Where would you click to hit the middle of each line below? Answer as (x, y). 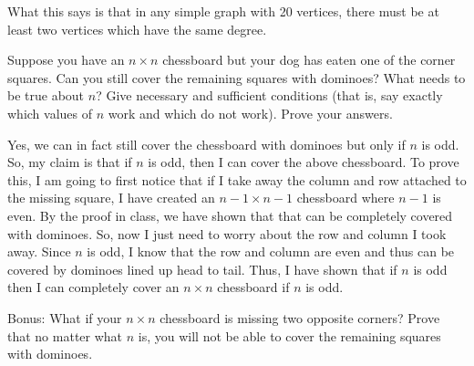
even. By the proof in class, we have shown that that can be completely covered (230, 215)
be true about (46, 95)
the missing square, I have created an (111, 198)
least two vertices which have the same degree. (137, 29)
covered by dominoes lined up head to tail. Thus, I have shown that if (202, 269)
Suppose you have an (66, 60)
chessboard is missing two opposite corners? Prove (300, 317)
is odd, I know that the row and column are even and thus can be (271, 251)
